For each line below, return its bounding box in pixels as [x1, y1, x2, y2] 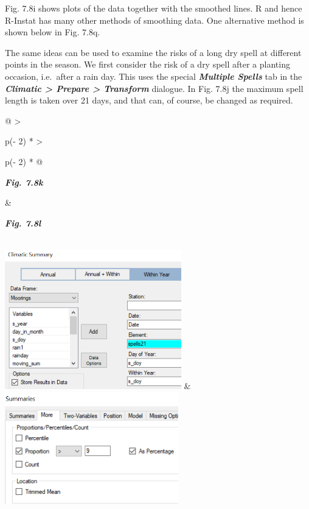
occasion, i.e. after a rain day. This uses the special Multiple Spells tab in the [5, 69, 302, 82]
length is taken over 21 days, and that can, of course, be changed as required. [5, 94, 293, 107]
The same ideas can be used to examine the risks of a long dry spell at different [5, 46, 302, 58]
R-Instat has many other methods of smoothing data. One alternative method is [5, 13, 304, 26]
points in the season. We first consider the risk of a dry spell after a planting [5, 58, 290, 71]
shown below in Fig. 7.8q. [5, 26, 100, 38]
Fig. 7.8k [5, 175, 43, 188]
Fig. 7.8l [5, 216, 41, 229]
